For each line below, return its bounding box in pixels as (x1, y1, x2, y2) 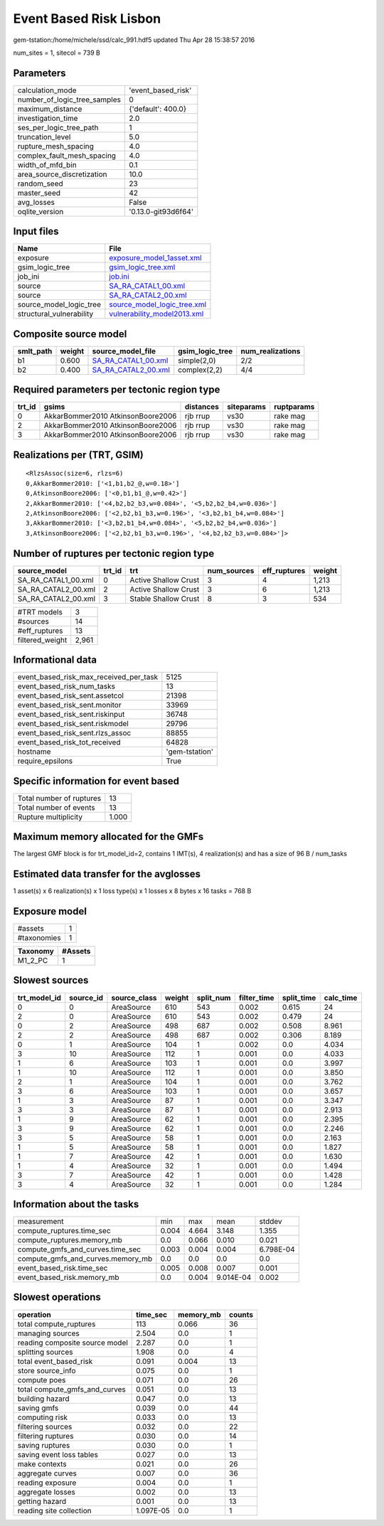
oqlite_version (17, 206, 64, 216)
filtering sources (17, 1421, 73, 1431)
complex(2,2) (178, 365, 223, 375)
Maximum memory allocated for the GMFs (13, 831, 204, 843)
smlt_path (17, 346, 53, 356)
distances (184, 402, 220, 412)
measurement (17, 1217, 64, 1227)
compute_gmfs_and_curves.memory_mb (17, 1254, 153, 1264)
